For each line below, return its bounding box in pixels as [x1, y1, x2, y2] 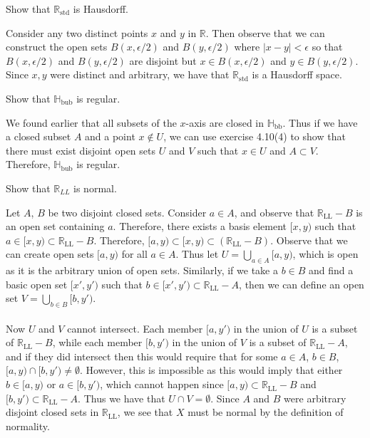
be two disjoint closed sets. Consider [48, 204, 207, 219]
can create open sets [6, 246, 94, 261]
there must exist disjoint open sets [6, 142, 156, 157]
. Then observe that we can [205, 25, 325, 40]
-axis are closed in [185, 115, 264, 130]
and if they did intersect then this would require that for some [6, 348, 278, 363]
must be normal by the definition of [187, 405, 344, 419]
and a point [85, 129, 135, 144]
